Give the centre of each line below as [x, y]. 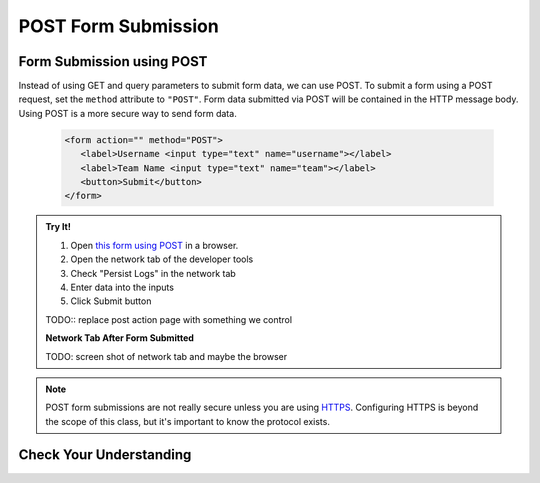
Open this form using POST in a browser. [154, 245]
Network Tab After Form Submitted [120, 338]
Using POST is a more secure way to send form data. [127, 113]
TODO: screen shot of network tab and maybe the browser [166, 356]
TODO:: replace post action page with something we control [169, 319]
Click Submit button [111, 301]
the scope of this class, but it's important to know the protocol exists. [187, 421]
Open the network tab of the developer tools [162, 259]
